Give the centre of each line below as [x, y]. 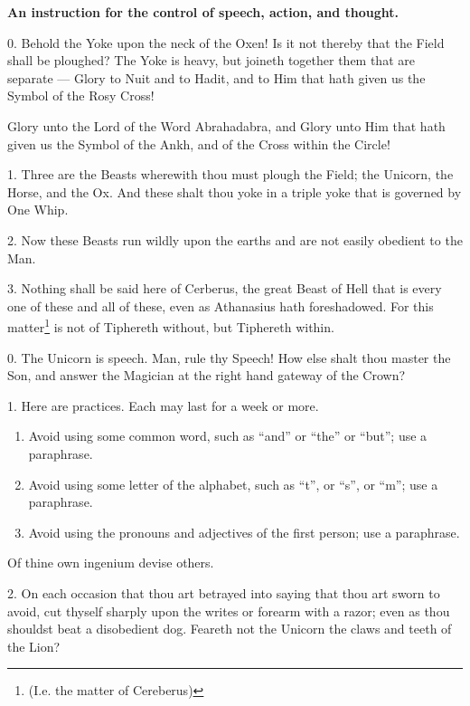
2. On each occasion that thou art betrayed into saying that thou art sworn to [224, 592]
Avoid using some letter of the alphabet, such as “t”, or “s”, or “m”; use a [233, 484]
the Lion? [34, 646]
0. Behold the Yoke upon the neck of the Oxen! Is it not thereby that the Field [226, 42]
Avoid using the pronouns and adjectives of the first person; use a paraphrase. [244, 532]
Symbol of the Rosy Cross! [81, 95]
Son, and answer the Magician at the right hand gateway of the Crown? [207, 375]
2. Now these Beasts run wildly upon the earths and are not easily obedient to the [235, 239]
